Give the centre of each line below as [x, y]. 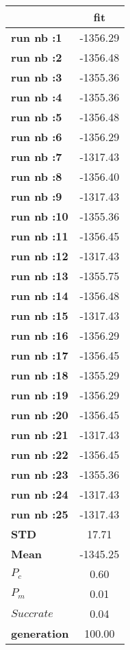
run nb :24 [40, 494]
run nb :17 [40, 355]
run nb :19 [40, 395]
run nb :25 [40, 514]
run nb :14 [40, 296]
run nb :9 [37, 196]
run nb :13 [40, 276]
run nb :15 [40, 315]
